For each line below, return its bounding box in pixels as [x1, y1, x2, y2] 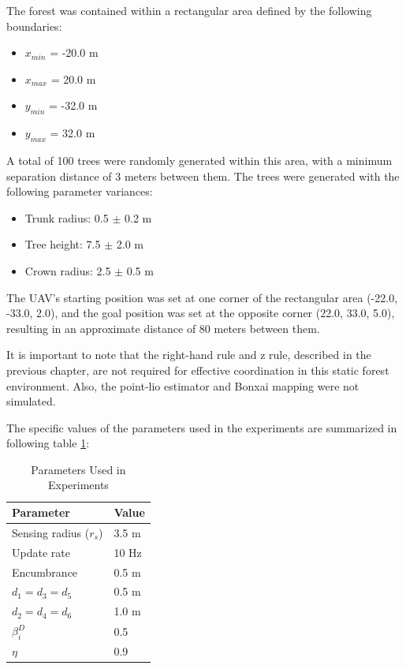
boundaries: [6, 17, 62, 34]
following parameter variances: [6, 183, 153, 200]
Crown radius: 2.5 [24, 262, 111, 278]
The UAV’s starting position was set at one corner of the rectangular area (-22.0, [6, 289, 398, 305]
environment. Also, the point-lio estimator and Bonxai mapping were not [6, 377, 359, 394]
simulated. [6, 393, 56, 409]
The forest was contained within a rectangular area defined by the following [6, 2, 372, 18]
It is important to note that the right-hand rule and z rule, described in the [6, 346, 371, 363]
